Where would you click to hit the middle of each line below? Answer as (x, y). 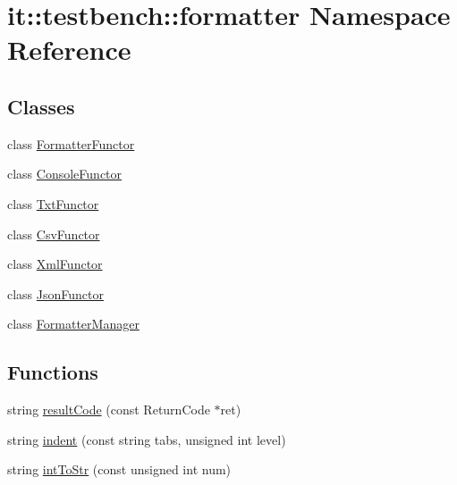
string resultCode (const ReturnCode (109, 410)
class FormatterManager (73, 324)
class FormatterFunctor (71, 143)
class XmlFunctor (55, 264)
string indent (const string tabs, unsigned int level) (147, 439)
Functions (53, 372)
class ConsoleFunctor (65, 174)
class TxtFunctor (53, 203)
